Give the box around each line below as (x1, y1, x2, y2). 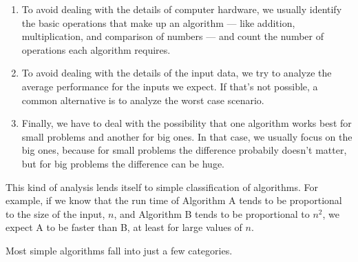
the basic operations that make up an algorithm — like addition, (21, 15, 295, 30)
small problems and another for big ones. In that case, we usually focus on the (21, 129, 352, 143)
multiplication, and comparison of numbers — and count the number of (21, 29, 324, 43)
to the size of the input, (6, 206, 105, 221)
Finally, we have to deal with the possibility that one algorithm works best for (21, 116, 352, 130)
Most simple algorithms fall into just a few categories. (6, 243, 233, 257)
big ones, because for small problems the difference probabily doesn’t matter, (21, 143, 347, 157)
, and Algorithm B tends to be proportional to (114, 206, 310, 221)
